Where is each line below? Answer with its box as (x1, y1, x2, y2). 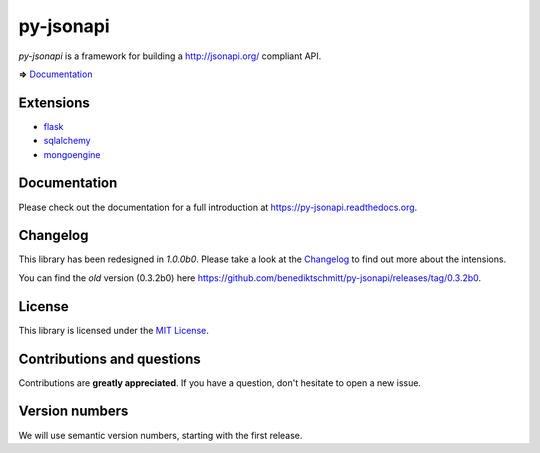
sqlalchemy (43, 135, 91, 147)
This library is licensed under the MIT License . (18, 324, 209, 336)
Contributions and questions (18, 350, 202, 367)
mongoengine (43, 148, 101, 160)
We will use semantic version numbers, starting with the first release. (18, 429, 303, 441)
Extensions (18, 94, 90, 111)
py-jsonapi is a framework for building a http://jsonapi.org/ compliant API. (18, 50, 322, 62)
